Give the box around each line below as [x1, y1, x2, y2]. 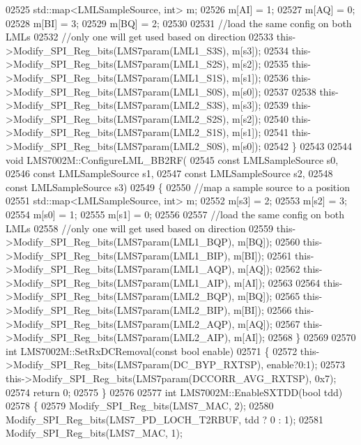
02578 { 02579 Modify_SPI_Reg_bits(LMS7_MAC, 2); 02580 [6, 398, 274, 413]
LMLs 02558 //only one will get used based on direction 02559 [6, 220, 274, 235]
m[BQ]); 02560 [237, 234, 300, 249]
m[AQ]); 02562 [238, 262, 300, 276]
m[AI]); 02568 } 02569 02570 [233, 330, 356, 345]
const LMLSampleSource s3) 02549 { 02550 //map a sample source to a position [6, 179, 350, 194]
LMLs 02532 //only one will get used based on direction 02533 [6, 29, 274, 44]
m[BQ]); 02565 [237, 289, 300, 303]
